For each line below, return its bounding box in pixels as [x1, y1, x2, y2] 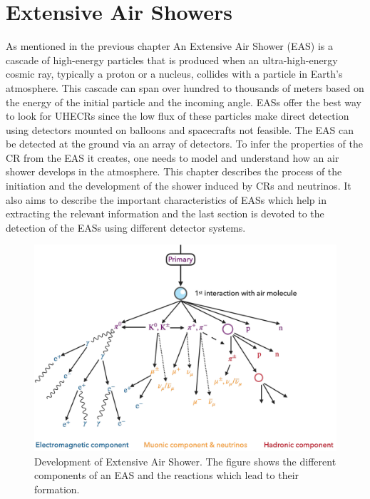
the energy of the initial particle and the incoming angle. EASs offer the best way [6, 94, 362, 109]
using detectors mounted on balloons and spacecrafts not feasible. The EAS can [6, 122, 354, 137]
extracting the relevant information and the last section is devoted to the [6, 206, 324, 221]
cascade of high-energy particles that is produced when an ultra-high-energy [6, 52, 338, 67]
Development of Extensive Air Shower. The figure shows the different [34, 453, 336, 468]
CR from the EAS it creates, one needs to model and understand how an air [6, 150, 339, 165]
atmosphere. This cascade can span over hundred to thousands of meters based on [6, 80, 364, 95]
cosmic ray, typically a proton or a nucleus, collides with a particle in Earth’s [6, 66, 343, 81]
